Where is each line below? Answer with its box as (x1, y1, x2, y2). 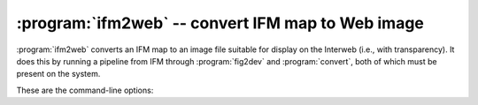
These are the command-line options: (16, 85, 154, 95)
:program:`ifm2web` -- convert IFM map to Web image (16, 13, 425, 33)
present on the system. (16, 69, 101, 79)
